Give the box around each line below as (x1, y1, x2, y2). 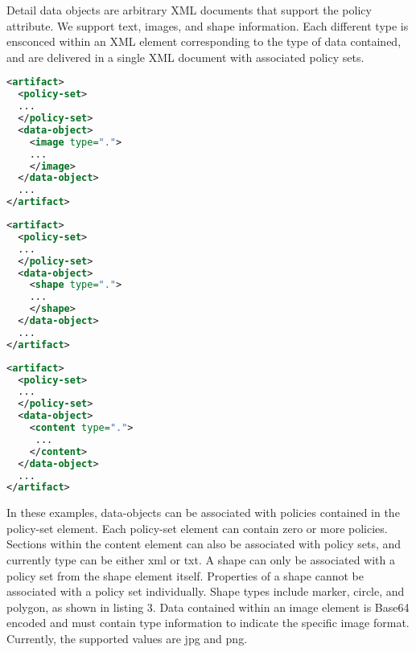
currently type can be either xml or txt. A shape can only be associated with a (6, 552, 395, 568)
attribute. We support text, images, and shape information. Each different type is (6, 17, 409, 34)
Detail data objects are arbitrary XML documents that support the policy (6, 2, 372, 18)
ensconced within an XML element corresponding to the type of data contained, (6, 33, 402, 50)
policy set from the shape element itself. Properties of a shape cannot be (6, 567, 365, 584)
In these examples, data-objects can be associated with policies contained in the (6, 504, 400, 521)
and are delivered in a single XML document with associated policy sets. (6, 48, 365, 65)
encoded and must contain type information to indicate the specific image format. (6, 614, 410, 631)
